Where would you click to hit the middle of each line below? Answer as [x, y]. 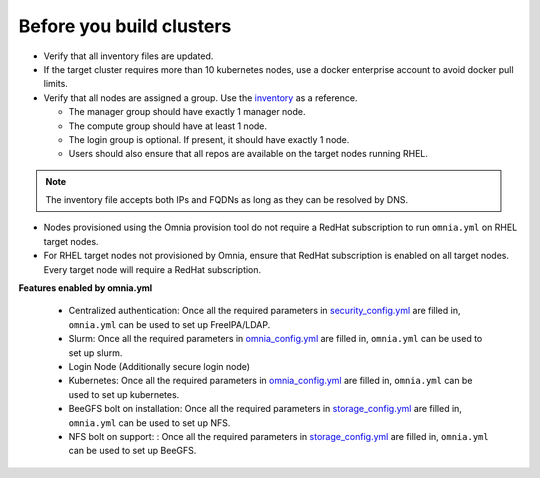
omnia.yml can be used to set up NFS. [149, 422]
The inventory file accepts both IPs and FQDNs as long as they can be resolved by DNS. [227, 200]
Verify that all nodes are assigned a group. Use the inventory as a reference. [200, 97]
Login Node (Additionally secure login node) [159, 366]
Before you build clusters [125, 26]
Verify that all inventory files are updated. [128, 56]
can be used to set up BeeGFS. [132, 451]
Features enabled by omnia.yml [85, 288]
